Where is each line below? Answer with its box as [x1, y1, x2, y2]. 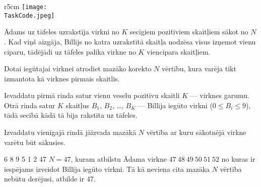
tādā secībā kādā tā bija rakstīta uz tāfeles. [4, 110, 138, 120]
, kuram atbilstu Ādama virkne [71, 154, 167, 164]
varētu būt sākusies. [4, 136, 66, 147]
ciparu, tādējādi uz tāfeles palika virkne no [4, 46, 136, 57]
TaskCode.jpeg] [4, 12, 55, 19]
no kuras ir [221, 154, 255, 164]
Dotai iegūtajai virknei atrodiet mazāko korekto [4, 63, 152, 74]
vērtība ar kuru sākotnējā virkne [146, 127, 246, 137]
